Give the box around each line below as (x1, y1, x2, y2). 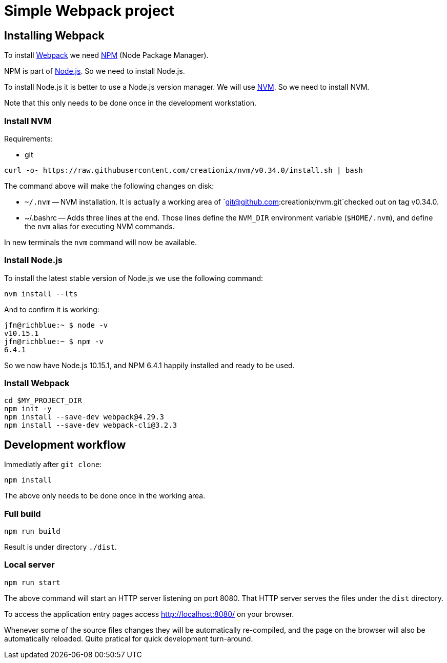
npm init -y (4, 405, 52, 413)
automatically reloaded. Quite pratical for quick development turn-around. (4, 634, 253, 643)
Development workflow (4, 438, 126, 451)
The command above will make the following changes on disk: (4, 181, 214, 190)
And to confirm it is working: (4, 305, 99, 314)
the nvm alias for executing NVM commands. (25, 222, 175, 231)
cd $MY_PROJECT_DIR (4, 396, 82, 405)
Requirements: (4, 134, 53, 143)
